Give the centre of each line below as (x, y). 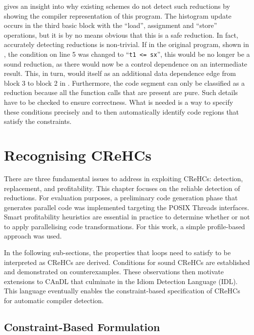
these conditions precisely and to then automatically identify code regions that (122, 111)
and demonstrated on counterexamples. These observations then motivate (114, 272)
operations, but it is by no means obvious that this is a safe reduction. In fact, (121, 35)
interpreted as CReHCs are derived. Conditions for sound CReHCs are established (127, 262)
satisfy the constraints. (38, 121)
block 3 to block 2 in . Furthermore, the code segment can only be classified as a (124, 83)
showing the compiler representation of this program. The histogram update (118, 15)
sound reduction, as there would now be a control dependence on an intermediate (126, 63)
